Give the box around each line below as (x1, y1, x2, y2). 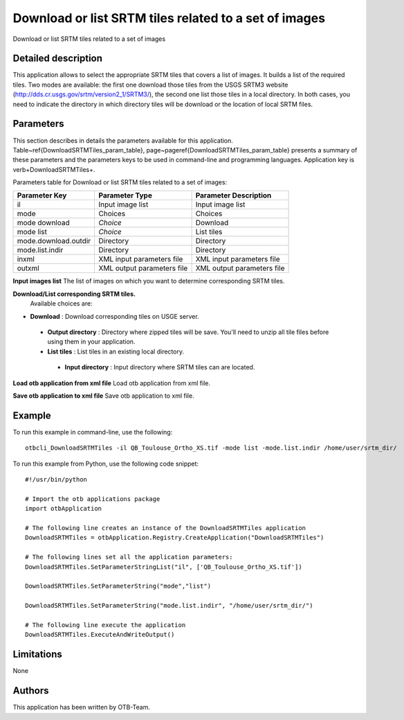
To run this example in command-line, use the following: (12, 428, 173, 436)
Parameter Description (195, 191, 272, 200)
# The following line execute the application (25, 621, 186, 629)
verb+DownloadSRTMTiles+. (12, 165, 95, 173)
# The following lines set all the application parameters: (25, 553, 233, 561)
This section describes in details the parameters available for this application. (12, 136, 233, 145)
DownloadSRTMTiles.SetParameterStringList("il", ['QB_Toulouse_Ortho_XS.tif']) (25, 563, 302, 571)
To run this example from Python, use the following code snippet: (12, 459, 199, 468)
